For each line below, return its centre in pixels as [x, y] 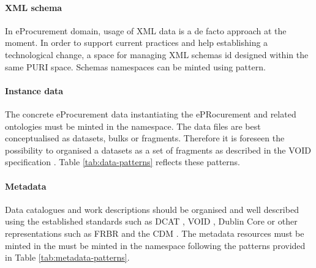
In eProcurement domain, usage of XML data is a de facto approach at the [146, 30]
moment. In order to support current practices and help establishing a [137, 43]
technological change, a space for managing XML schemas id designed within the [157, 54]
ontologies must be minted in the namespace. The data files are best [133, 126]
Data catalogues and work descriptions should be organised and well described [152, 209]
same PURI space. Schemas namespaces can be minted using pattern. [135, 66]
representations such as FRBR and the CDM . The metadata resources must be [155, 233]
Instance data [34, 90]
